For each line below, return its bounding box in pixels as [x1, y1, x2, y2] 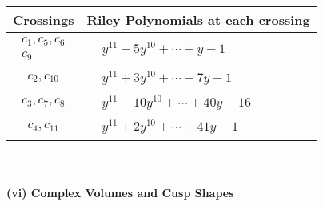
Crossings [13, 10, 74, 29]
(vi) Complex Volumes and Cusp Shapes [6, 184, 234, 200]
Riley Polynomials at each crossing [86, 10, 310, 29]
